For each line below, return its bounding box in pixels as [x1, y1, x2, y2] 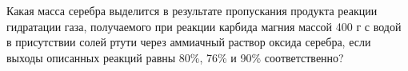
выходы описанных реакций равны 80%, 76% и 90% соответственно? [6, 49, 344, 65]
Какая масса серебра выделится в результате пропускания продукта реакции [6, 2, 378, 18]
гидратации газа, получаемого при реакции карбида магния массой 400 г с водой [6, 18, 402, 34]
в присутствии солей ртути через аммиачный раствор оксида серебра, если [6, 34, 371, 50]
